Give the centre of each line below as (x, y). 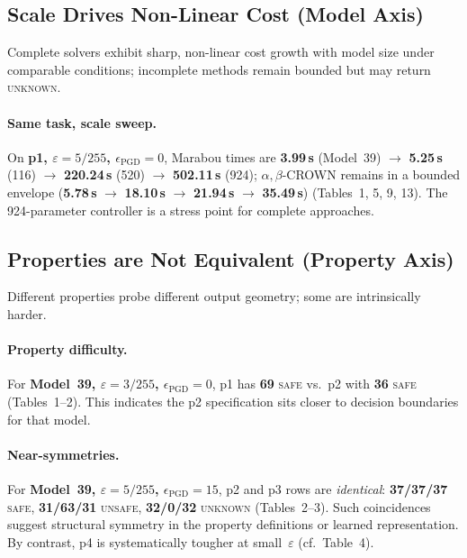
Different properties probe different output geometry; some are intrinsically (214, 296)
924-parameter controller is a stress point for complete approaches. (191, 210)
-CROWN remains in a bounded (371, 174)
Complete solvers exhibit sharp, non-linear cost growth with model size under (221, 52)
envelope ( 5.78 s (52, 192)
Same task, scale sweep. (82, 122)
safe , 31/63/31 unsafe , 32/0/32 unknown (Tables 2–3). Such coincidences (219, 506)
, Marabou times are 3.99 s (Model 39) (273, 156)
